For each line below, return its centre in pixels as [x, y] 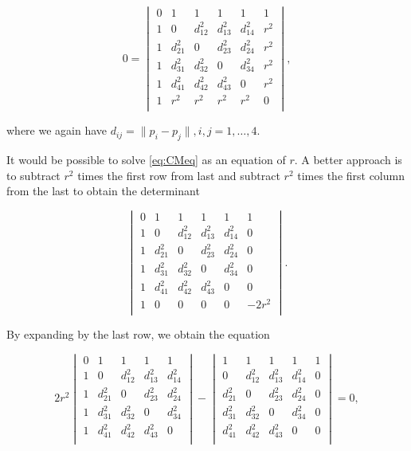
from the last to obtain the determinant [103, 191]
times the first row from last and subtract [179, 175]
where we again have [57, 130]
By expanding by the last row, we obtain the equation [138, 334]
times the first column [351, 175]
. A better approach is [348, 160]
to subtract [33, 175]
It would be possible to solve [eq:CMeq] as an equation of [146, 160]
